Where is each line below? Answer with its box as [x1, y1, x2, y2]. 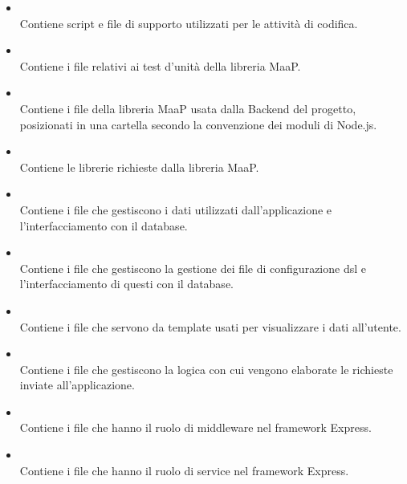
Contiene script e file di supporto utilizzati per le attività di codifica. [19, 14, 358, 31]
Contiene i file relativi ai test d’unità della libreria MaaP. [19, 57, 301, 74]
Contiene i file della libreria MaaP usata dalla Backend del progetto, [19, 100, 356, 116]
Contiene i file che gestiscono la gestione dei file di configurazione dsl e [19, 259, 366, 276]
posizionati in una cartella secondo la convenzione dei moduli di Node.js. [19, 116, 377, 132]
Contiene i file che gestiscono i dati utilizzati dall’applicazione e [19, 201, 332, 218]
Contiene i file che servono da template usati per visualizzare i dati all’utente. [19, 318, 401, 335]
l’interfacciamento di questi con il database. [19, 275, 234, 292]
